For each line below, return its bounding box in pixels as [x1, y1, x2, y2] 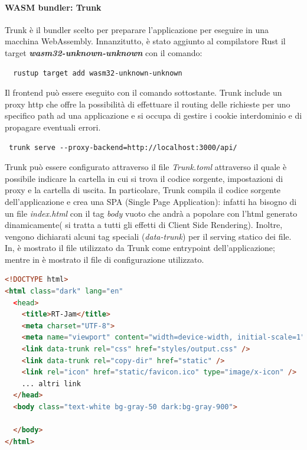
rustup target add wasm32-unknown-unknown [13, 69, 182, 77]
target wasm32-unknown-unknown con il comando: [5, 46, 203, 58]
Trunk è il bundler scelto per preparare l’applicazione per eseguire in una [5, 23, 269, 35]
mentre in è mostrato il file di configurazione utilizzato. [5, 253, 204, 265]
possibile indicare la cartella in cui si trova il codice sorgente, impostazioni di [5, 172, 283, 184]
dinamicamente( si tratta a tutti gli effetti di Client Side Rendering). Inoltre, [5, 219, 283, 231]
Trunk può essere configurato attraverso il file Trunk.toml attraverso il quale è [5, 161, 287, 173]
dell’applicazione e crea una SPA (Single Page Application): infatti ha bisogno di [5, 195, 297, 207]
